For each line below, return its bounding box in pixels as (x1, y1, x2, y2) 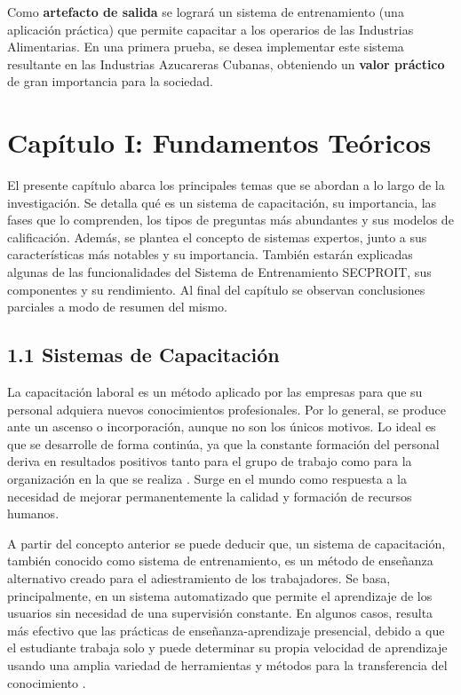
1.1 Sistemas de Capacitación (7, 341, 280, 368)
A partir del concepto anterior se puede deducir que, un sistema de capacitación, (7, 533, 446, 552)
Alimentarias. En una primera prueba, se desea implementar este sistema (7, 37, 404, 56)
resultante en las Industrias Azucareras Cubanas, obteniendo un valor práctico (7, 54, 445, 73)
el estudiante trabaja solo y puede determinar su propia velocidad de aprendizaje (7, 638, 448, 657)
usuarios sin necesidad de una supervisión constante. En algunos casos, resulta (7, 604, 433, 622)
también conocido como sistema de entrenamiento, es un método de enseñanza (7, 551, 433, 570)
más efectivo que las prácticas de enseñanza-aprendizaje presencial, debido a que (7, 620, 445, 639)
